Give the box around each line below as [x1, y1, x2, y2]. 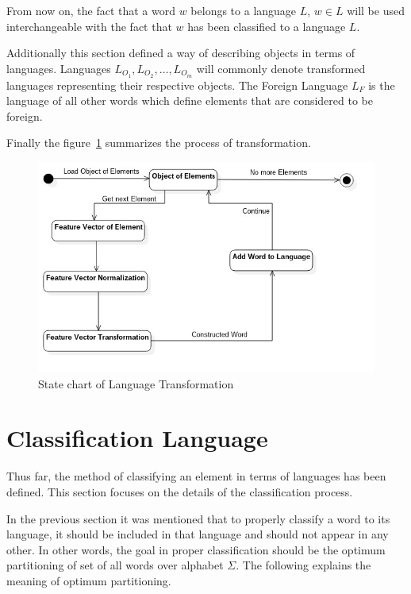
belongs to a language [190, 2, 297, 18]
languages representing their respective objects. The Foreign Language [6, 76, 348, 93]
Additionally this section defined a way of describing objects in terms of [6, 44, 355, 61]
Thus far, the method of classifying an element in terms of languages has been [6, 468, 386, 484]
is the [368, 76, 395, 93]
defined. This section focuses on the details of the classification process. [6, 484, 353, 499]
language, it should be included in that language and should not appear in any [6, 526, 389, 542]
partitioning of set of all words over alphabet [6, 557, 224, 573]
